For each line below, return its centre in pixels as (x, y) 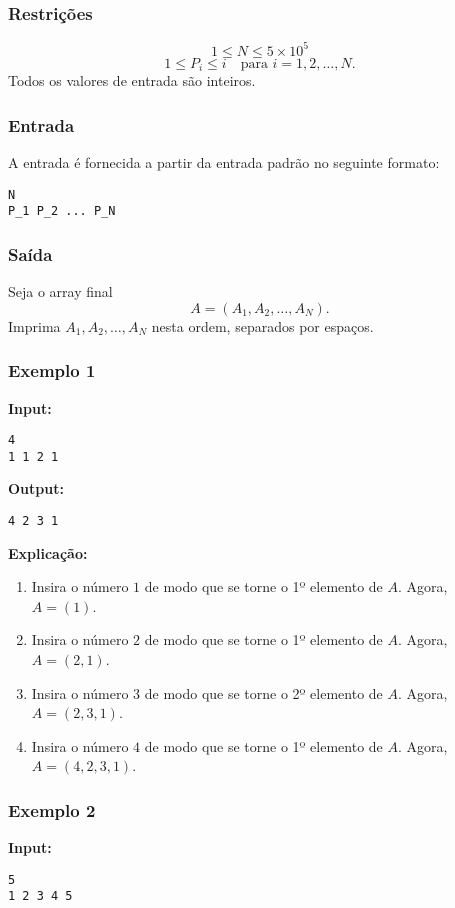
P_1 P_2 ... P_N (62, 211)
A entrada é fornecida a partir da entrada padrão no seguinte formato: (224, 161)
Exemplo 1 (52, 370)
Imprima (34, 325)
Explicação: (48, 552)
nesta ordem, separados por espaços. (262, 325)
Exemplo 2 (52, 809)
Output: (36, 488)
